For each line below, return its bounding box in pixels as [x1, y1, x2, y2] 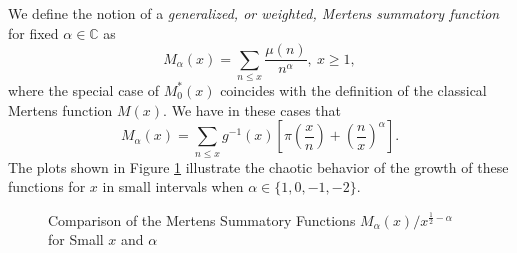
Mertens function [8, 99, 113, 120]
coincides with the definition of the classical [220, 79, 487, 100]
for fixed [8, 22, 59, 43]
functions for [8, 176, 86, 197]
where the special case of [8, 79, 160, 100]
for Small [48, 229, 104, 250]
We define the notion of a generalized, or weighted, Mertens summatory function [8, 3, 500, 23]
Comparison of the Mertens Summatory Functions [48, 209, 356, 230]
